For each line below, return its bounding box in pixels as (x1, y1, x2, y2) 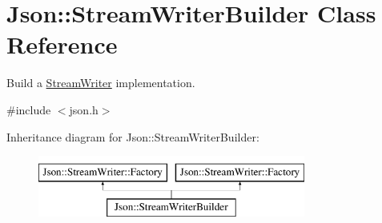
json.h (69, 101, 99, 117)
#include (6, 101, 51, 117)
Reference (6, 28, 118, 61)
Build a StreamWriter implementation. (6, 74, 195, 91)
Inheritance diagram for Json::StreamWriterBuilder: (6, 128, 259, 145)
